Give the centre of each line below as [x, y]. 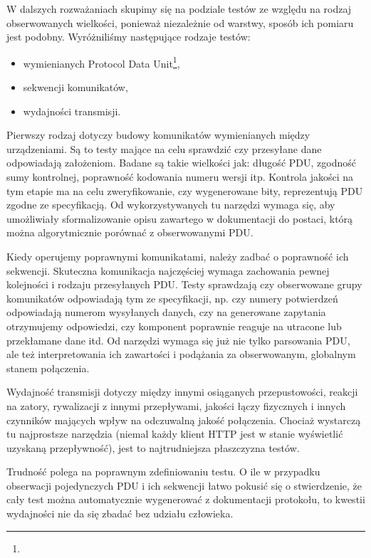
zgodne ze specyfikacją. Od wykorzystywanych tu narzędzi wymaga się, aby [171, 205]
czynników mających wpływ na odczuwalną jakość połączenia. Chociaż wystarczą [184, 420]
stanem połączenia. [48, 368]
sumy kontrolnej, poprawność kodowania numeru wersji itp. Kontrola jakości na [180, 177]
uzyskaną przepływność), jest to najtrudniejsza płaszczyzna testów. [153, 447]
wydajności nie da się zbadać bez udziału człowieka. [120, 514]
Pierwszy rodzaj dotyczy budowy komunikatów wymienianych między [158, 135]
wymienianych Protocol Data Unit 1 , [101, 62]
